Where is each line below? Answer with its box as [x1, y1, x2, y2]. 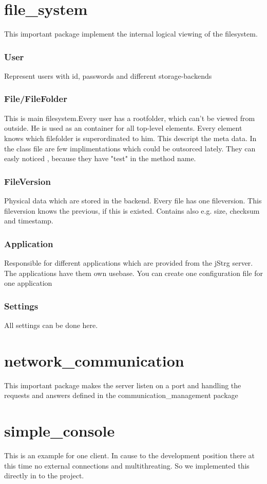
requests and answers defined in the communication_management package [4, 390, 238, 401]
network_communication [4, 350, 184, 371]
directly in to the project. [4, 470, 84, 481]
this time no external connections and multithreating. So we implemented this [4, 460, 250, 471]
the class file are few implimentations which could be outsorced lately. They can [4, 143, 256, 153]
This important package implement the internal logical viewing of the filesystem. [4, 28, 258, 39]
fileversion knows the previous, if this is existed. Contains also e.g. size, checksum [4, 205, 260, 216]
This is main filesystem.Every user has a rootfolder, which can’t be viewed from [4, 112, 255, 123]
